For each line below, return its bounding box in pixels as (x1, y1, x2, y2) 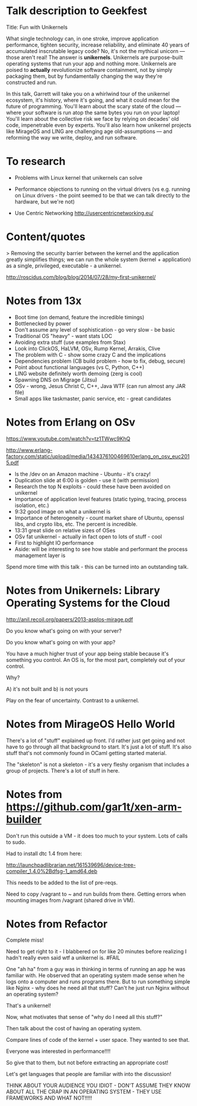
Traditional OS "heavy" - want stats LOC (14, 332, 113, 339)
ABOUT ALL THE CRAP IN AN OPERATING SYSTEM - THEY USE (6, 1088, 162, 1095)
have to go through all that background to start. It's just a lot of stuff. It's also (6, 743, 192, 750)
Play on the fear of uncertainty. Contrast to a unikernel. (6, 697, 139, 704)
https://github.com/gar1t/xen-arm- (6, 800, 182, 813)
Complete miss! (6, 936, 44, 943)
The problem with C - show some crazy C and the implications (14, 351, 166, 358)
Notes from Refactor (6, 917, 108, 931)
